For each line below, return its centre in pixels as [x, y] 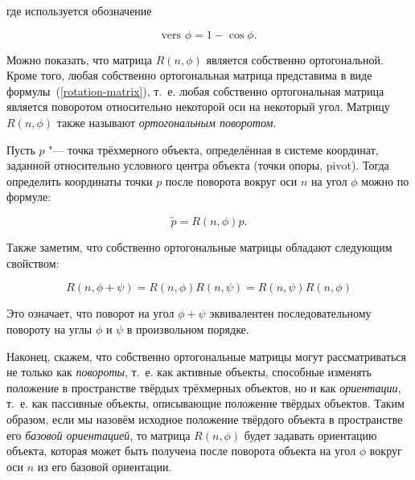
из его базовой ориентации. [105, 466]
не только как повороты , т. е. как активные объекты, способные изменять [189, 372]
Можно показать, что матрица [80, 59]
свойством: [33, 263]
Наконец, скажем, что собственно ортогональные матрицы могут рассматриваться [206, 356]
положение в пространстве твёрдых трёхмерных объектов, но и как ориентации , [204, 387]
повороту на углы [49, 328]
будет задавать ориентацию [310, 435]
